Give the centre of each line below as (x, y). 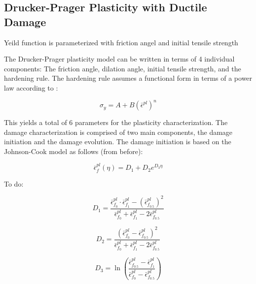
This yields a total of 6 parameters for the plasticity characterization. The (116, 122)
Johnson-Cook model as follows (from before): (73, 151)
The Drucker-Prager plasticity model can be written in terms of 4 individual (119, 59)
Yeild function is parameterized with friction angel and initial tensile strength (121, 42)
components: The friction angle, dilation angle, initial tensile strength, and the (123, 68)
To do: (14, 183)
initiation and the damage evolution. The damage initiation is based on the (118, 142)
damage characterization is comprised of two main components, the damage (118, 132)
